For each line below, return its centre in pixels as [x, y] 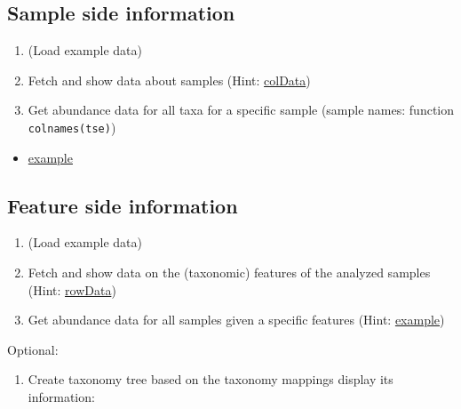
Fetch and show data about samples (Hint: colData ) [169, 80]
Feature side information [123, 205]
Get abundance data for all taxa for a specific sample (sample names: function [241, 110]
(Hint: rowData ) [72, 289]
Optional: [33, 349]
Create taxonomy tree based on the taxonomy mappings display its [211, 379]
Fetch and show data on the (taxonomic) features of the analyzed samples [229, 273]
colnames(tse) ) [72, 127]
